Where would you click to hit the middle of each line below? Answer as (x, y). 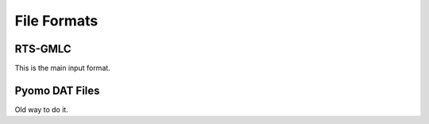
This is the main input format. (62, 68)
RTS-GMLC (43, 49)
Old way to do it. (42, 109)
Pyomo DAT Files (57, 90)
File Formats (56, 21)
